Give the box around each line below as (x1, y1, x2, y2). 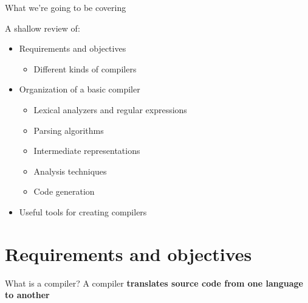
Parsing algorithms (33, 124, 104, 136)
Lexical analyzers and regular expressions (33, 103, 187, 116)
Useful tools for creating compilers (19, 205, 147, 218)
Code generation (33, 185, 95, 198)
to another (5, 288, 50, 301)
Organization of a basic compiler (19, 83, 140, 96)
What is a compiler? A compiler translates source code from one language (5, 276, 303, 289)
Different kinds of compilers (33, 62, 137, 75)
